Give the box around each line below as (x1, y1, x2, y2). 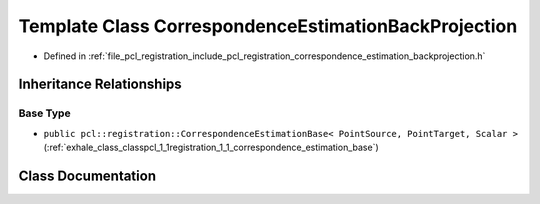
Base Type (18, 106, 71, 120)
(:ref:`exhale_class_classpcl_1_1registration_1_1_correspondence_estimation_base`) (43, 141, 379, 154)
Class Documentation (18, 167, 157, 184)
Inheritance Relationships (18, 76, 182, 93)
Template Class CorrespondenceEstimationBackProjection (18, 15, 518, 37)
